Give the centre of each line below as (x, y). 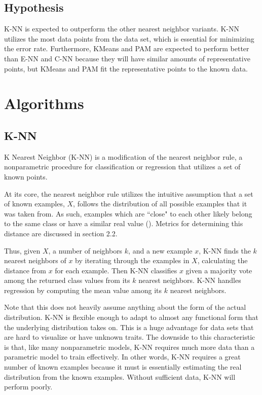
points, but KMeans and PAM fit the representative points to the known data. (126, 68)
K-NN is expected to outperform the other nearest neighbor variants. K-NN (122, 29)
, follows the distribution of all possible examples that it (160, 204)
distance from (25, 270)
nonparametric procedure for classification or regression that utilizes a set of (122, 167)
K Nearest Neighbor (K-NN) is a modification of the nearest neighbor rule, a (123, 156)
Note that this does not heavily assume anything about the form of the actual (125, 307)
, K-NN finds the (225, 250)
